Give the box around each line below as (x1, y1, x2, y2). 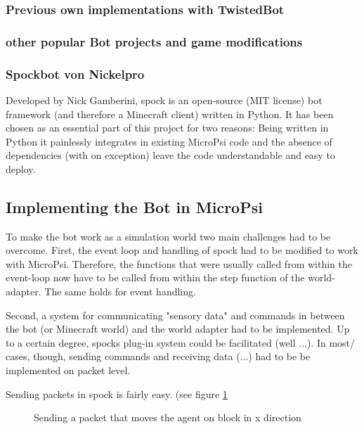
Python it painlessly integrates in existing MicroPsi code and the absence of (6, 134, 332, 148)
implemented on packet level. (6, 363, 131, 378)
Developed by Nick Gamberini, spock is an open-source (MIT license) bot (6, 92, 323, 107)
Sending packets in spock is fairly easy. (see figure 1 (6, 386, 228, 401)
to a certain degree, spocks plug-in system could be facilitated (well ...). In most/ (6, 335, 356, 350)
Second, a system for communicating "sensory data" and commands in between (6, 307, 345, 322)
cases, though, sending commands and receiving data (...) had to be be (6, 349, 311, 364)
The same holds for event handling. (44, 284, 196, 299)
